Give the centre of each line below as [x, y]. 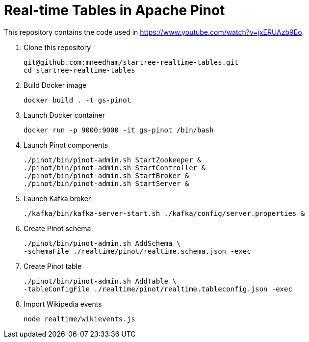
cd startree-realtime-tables [79, 70]
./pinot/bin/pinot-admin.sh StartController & [115, 168]
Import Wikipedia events [63, 304]
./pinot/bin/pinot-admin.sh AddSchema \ [102, 243]
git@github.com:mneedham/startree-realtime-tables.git [131, 62]
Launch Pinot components [66, 145]
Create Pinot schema [57, 228]
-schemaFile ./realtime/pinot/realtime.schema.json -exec [137, 251]
